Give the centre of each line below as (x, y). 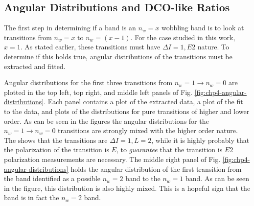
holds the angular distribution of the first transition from (156, 169)
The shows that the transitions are (56, 140)
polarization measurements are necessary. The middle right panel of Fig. (112, 159)
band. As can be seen (217, 178)
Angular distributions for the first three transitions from (88, 82)
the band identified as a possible (52, 178)
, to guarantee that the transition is (169, 149)
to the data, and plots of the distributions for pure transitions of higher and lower (127, 111)
